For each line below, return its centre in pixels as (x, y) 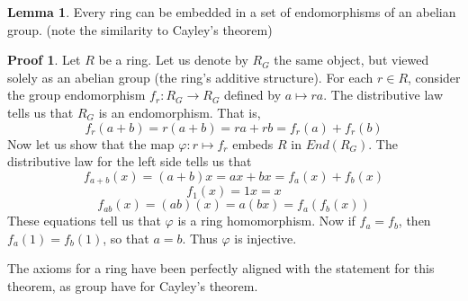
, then (414, 221)
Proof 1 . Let (44, 60)
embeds (253, 143)
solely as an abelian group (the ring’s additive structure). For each (190, 77)
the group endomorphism (76, 95)
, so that (126, 238)
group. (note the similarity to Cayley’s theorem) (140, 29)
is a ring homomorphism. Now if (266, 221)
